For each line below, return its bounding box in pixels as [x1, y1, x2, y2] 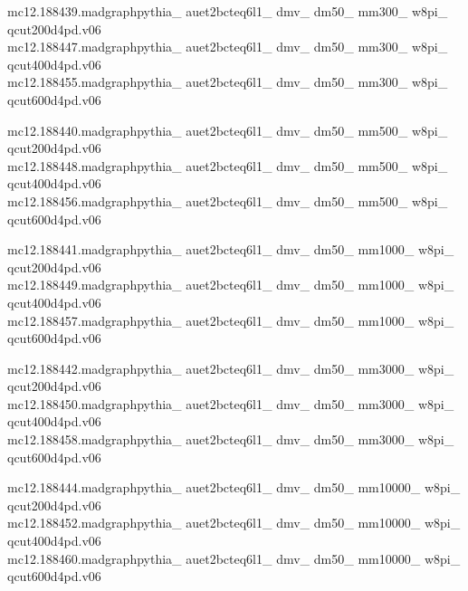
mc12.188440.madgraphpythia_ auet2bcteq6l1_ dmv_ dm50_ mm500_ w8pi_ [7, 120, 448, 139]
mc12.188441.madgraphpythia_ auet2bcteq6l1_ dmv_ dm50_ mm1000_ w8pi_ [7, 240, 454, 259]
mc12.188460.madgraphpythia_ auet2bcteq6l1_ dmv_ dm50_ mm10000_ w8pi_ [7, 548, 461, 567]
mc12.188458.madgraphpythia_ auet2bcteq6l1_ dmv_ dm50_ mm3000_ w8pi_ [7, 430, 454, 449]
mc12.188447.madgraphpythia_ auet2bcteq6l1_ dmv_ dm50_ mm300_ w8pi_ [7, 37, 448, 56]
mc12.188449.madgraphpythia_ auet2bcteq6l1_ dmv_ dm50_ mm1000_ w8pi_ [7, 275, 454, 294]
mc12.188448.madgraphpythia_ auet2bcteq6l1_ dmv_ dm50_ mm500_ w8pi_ [7, 156, 448, 175]
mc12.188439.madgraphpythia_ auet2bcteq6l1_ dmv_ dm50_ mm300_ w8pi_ [7, 2, 448, 20]
